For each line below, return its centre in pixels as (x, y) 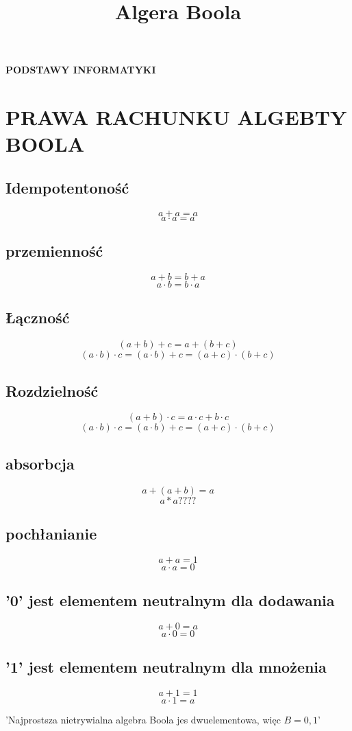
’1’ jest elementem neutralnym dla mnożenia (166, 667)
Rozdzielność (52, 390)
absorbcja (40, 463)
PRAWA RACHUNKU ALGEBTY (176, 117)
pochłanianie (51, 533)
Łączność (38, 317)
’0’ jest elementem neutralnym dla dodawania (170, 600)
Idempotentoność (67, 187)
